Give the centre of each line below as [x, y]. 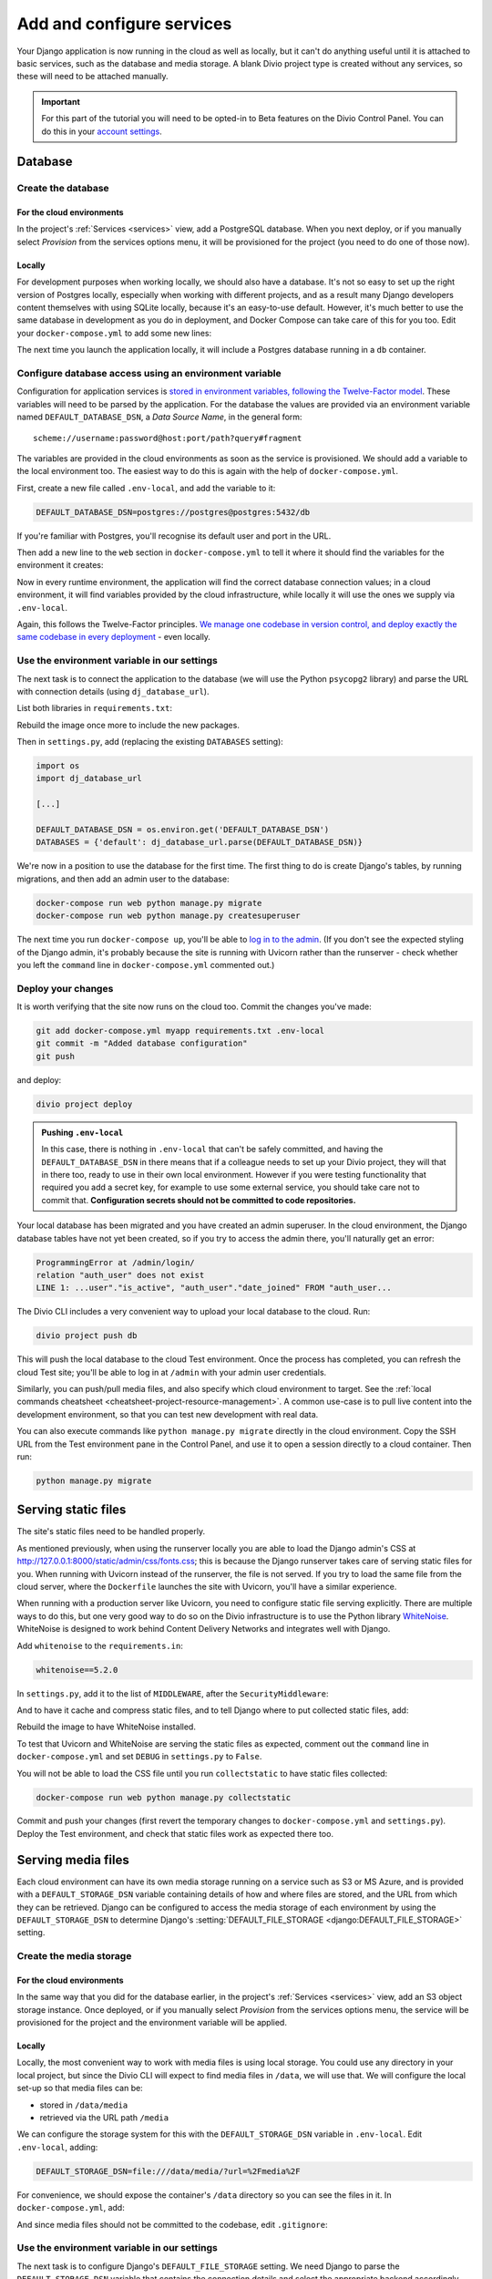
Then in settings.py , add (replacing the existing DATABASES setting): [150, 742]
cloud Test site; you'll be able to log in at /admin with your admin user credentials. [172, 1372]
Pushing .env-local [82, 1132]
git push [56, 1056]
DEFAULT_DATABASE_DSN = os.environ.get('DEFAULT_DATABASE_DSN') [183, 830]
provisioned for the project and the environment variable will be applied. [152, 2023]
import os [58, 766]
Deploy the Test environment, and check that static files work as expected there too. [175, 1833]
